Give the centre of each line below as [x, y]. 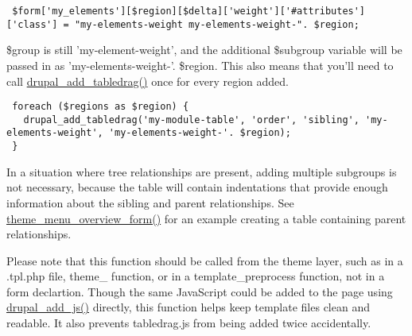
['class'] [32, 24]
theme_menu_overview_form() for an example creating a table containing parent [206, 218]
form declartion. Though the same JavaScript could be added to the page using [200, 291]
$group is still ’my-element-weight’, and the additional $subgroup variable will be [204, 50]
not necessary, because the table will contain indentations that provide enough [197, 187]
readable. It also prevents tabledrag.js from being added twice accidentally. [189, 323]
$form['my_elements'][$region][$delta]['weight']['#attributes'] [189, 11]
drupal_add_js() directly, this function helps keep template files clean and [188, 307]
